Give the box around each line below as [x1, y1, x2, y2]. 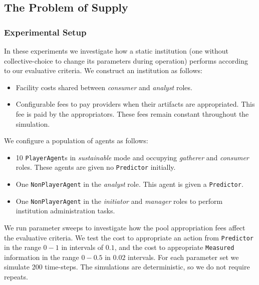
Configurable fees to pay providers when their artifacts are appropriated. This [16, 99, 255, 109]
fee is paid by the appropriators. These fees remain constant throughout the [16, 108, 249, 119]
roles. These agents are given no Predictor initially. [16, 162, 176, 172]
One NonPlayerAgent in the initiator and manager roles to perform [16, 195, 223, 206]
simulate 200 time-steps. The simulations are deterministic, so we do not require [4, 261, 250, 272]
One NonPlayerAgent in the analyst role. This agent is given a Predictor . [16, 179, 243, 189]
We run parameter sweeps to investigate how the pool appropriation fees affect [4, 222, 245, 232]
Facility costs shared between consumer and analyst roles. [16, 82, 192, 92]
